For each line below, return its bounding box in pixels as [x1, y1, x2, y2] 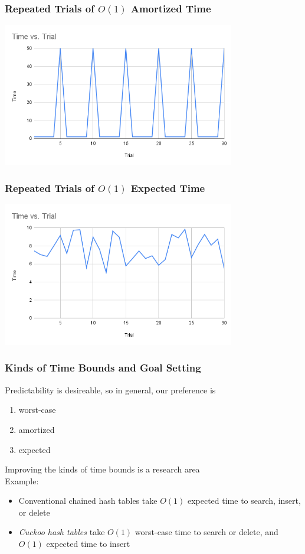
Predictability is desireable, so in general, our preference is [5, 383, 216, 396]
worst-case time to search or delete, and [135, 526, 278, 538]
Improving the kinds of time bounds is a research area [5, 463, 200, 475]
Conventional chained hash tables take [18, 494, 158, 507]
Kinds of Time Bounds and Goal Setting [5, 360, 201, 375]
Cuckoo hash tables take [18, 526, 105, 538]
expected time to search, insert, [187, 494, 301, 507]
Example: [5, 474, 39, 487]
